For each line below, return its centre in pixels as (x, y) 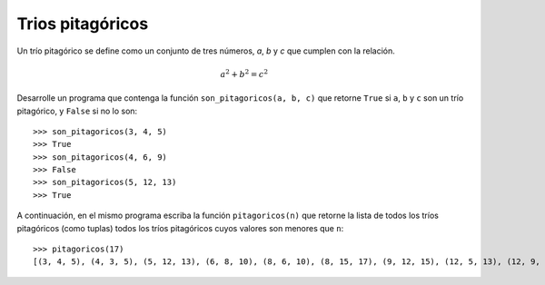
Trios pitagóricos (83, 24)
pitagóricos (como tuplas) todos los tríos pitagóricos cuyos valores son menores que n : (180, 228)
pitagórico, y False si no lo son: (77, 111)
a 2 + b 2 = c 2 (244, 74)
